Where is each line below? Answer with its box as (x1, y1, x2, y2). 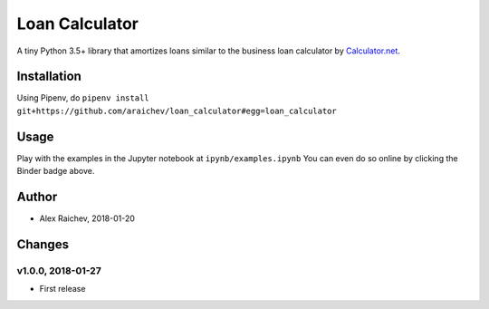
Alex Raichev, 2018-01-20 (39, 213, 136, 224)
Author (16, 188, 58, 204)
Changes (16, 237, 70, 252)
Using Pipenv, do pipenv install (16, 92, 149, 103)
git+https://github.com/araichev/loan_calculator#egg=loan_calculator (16, 105, 337, 116)
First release (39, 284, 86, 295)
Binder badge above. (16, 166, 95, 177)
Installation (16, 69, 81, 84)
